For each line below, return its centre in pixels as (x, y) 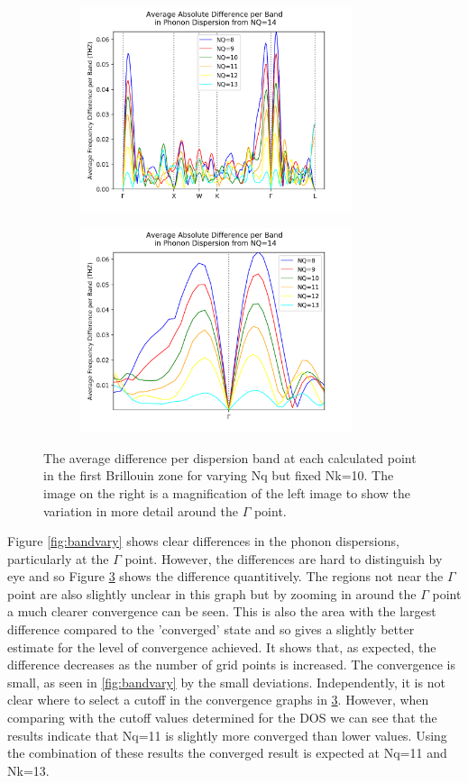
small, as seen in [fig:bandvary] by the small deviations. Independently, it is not (226, 682)
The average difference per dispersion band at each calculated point (230, 457)
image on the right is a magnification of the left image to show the (227, 492)
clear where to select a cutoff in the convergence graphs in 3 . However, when (218, 700)
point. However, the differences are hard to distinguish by (284, 558)
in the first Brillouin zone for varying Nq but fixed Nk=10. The (219, 475)
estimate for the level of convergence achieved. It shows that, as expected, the (222, 646)
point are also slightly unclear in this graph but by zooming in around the (212, 593)
